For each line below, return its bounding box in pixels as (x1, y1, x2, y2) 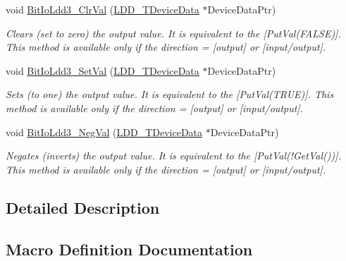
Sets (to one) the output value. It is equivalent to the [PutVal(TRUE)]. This (6, 87, 334, 102)
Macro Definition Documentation (6, 238, 253, 260)
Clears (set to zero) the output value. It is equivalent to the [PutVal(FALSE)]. (6, 25, 341, 40)
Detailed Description (6, 196, 160, 218)
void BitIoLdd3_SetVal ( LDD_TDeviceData (6, 63, 199, 78)
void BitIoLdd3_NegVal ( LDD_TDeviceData (6, 124, 203, 139)
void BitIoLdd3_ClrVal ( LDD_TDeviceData (6, 2, 199, 16)
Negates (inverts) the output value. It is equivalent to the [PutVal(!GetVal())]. (6, 148, 341, 163)
